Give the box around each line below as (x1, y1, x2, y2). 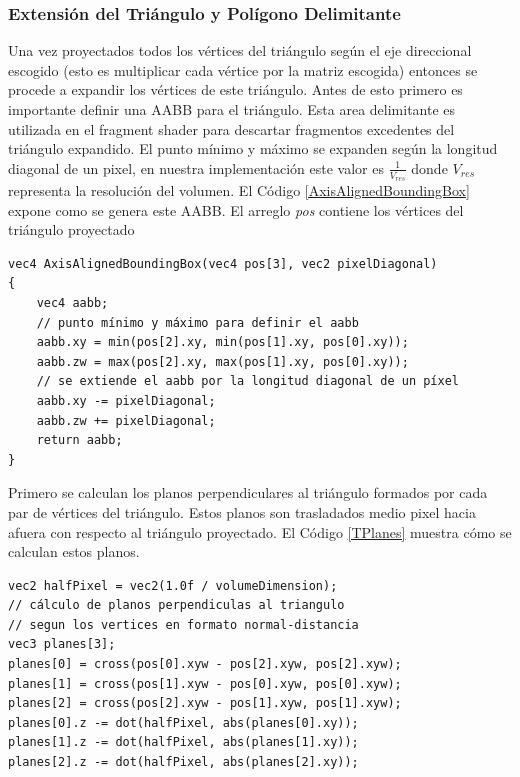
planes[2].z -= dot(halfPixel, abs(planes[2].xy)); (8, 755, 359, 770)
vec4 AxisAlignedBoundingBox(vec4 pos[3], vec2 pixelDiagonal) (8, 256, 438, 271)
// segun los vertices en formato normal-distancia (8, 617, 359, 632)
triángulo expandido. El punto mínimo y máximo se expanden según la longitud (8, 138, 498, 159)
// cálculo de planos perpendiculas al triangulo (8, 598, 345, 613)
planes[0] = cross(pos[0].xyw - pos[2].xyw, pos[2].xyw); (8, 657, 402, 672)
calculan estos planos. (8, 541, 140, 562)
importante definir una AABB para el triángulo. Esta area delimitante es (8, 99, 456, 119)
